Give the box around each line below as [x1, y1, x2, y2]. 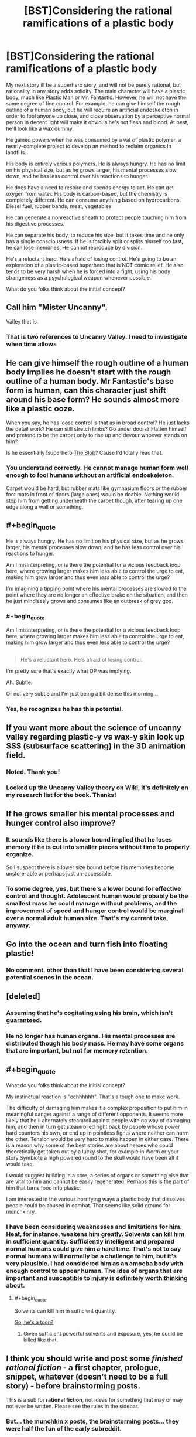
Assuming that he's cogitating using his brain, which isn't [6, 1009, 173, 1017]
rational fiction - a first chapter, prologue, [6, 1363, 161, 1373]
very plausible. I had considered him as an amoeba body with [6, 1259, 183, 1267]
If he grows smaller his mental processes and [6, 809, 174, 819]
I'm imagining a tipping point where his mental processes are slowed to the [6, 585, 187, 592]
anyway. [6, 921, 31, 929]
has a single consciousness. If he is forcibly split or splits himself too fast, [6, 237, 183, 244]
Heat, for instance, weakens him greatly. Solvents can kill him [6, 1230, 185, 1238]
